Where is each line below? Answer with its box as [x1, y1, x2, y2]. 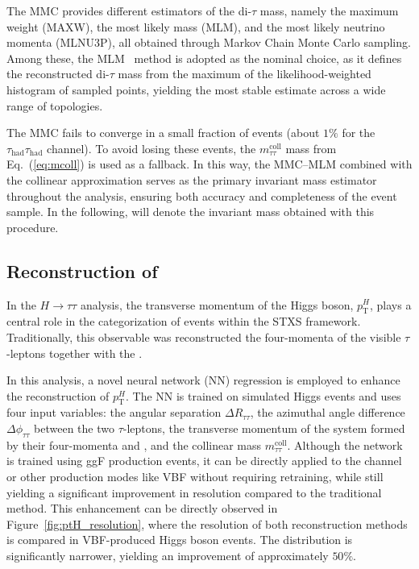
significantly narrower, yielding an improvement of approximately [6, 547, 329, 564]
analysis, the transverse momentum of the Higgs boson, [80, 296, 354, 313]
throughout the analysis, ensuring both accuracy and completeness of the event [6, 187, 397, 204]
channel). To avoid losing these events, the [47, 139, 256, 156]
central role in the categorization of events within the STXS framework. [6, 313, 361, 330]
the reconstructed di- [6, 65, 110, 82]
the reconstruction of [6, 387, 110, 404]
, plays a [370, 296, 412, 313]
